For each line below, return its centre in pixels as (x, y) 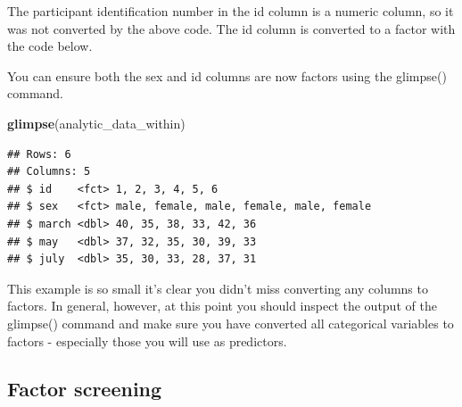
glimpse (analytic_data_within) (96, 123)
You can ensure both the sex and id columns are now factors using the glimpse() (227, 75)
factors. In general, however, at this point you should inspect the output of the (222, 306)
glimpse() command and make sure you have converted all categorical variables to (231, 323)
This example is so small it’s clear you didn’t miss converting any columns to (218, 288)
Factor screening (85, 389)
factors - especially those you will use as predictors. (147, 341)
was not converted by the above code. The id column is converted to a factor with (231, 28)
